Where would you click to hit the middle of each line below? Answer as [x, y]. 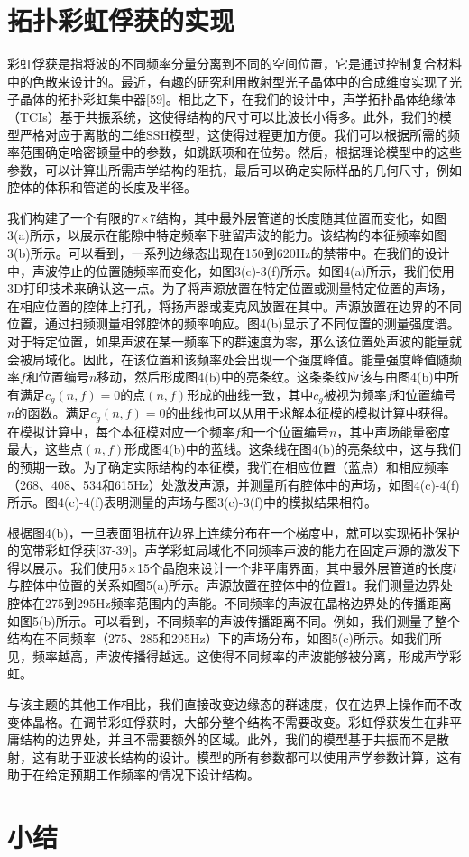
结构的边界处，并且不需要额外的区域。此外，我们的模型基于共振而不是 [228, 739]
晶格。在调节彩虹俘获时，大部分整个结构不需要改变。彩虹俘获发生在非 [240, 721]
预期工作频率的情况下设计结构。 [165, 774]
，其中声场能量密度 [394, 431]
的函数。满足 [53, 413]
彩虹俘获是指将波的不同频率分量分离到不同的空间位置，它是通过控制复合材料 [234, 64]
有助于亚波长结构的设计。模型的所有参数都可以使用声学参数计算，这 [247, 756]
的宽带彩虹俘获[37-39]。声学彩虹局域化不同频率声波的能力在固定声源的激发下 [234, 550]
